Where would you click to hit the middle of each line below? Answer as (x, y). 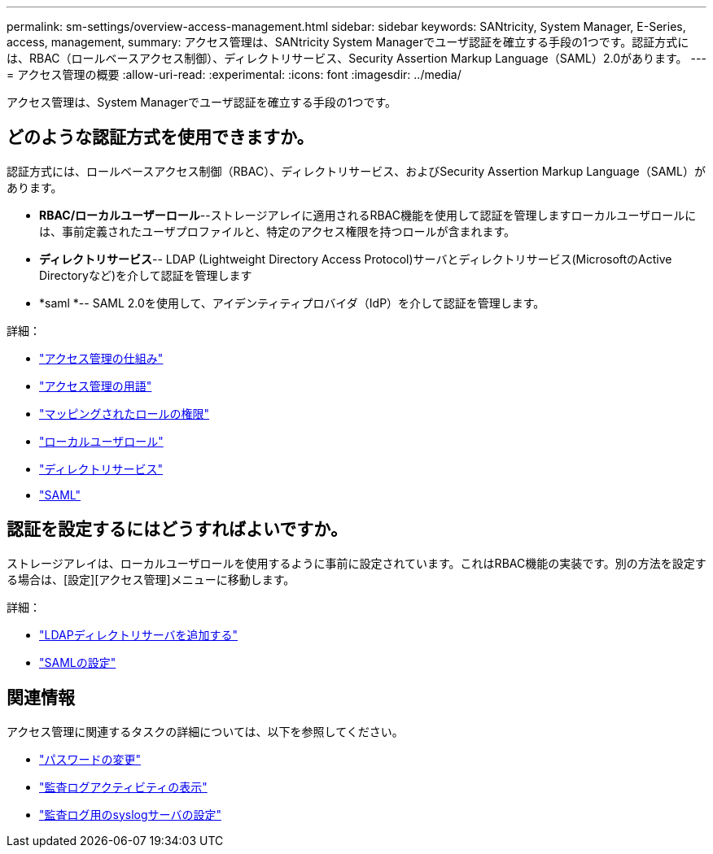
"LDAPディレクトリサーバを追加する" (139, 634)
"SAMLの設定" (78, 662)
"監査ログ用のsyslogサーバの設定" (130, 814)
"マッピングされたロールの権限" (125, 413)
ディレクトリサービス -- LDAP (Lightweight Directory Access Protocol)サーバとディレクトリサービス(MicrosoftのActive (356, 259)
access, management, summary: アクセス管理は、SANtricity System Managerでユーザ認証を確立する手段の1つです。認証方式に (348, 42)
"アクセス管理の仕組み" (101, 358)
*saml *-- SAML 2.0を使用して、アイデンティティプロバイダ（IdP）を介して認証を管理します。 (292, 303)
